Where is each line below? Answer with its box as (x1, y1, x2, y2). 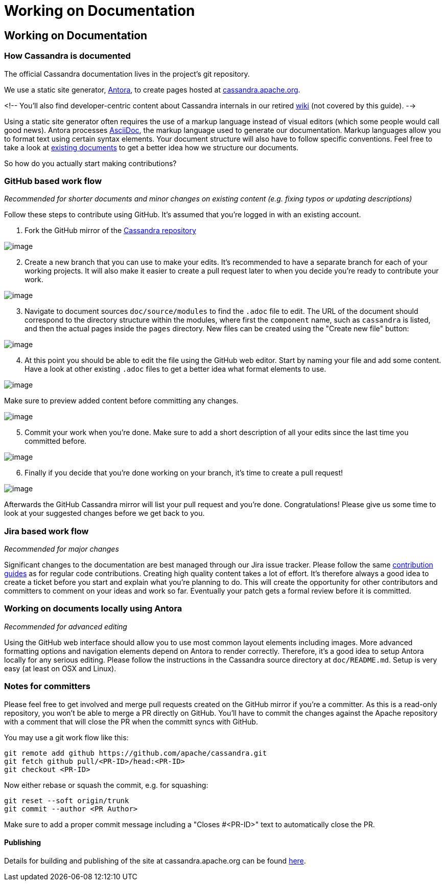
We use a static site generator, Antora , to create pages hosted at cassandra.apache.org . (4, 85, 300, 94)
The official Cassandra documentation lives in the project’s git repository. (4, 69, 250, 78)
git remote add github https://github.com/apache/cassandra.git (4, 748, 267, 757)
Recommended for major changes (4, 544, 119, 554)
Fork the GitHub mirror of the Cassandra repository (25, 226, 196, 235)
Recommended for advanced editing (4, 622, 127, 631)
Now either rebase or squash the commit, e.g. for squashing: (4, 780, 208, 789)
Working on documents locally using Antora (4, 603, 182, 614)
